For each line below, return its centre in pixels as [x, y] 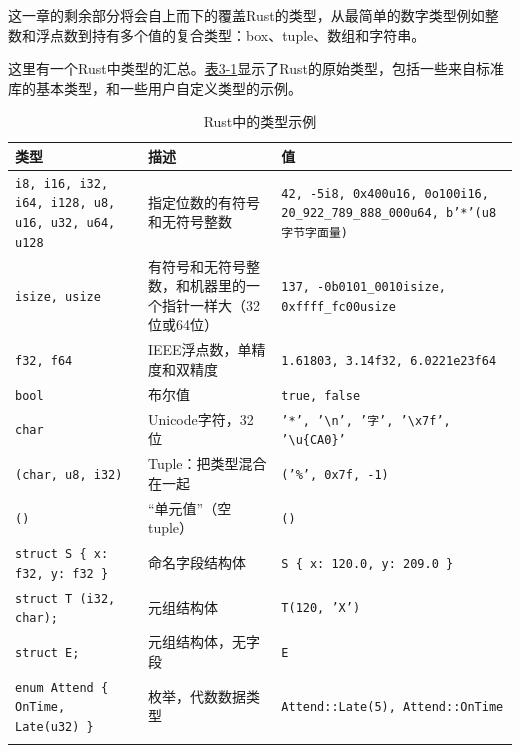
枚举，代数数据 [196, 695]
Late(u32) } [54, 726]
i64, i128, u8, [65, 203]
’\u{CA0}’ [313, 440]
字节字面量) [314, 232]
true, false [321, 395]
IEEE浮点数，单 [199, 349]
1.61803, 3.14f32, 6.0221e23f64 [389, 361]
